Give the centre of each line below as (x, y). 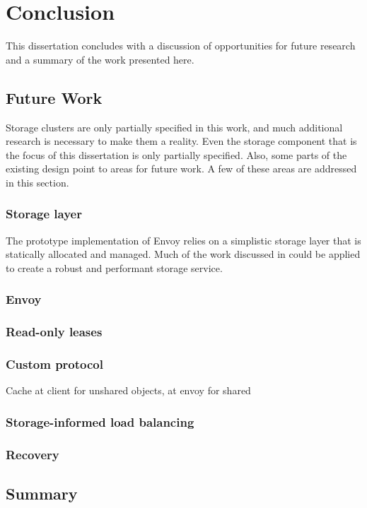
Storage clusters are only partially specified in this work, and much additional (174, 127)
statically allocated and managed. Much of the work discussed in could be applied (183, 254)
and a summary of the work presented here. (100, 59)
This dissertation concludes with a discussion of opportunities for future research (181, 46)
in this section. (37, 182)
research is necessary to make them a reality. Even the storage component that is (181, 141)
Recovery (33, 454)
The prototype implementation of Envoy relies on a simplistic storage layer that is (183, 240)
